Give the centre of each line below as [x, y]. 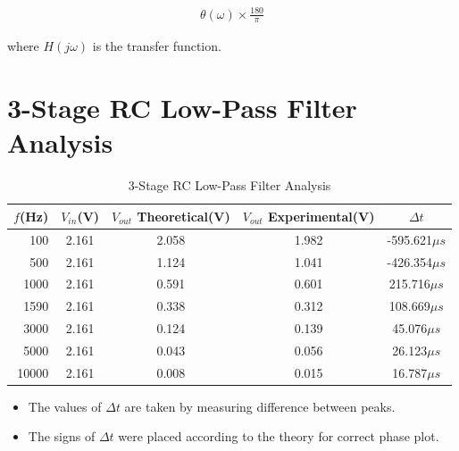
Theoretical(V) [184, 216]
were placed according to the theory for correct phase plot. [279, 436]
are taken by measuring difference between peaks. [260, 406]
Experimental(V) [321, 216]
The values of [65, 406]
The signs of [62, 436]
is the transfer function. [157, 46]
